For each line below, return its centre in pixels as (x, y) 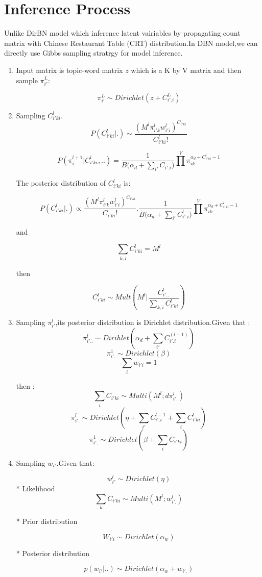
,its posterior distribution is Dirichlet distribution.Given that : (153, 322)
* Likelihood (35, 488)
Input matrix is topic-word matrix (69, 70)
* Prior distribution (47, 521)
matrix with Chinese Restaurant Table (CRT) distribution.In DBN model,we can (131, 43)
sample (27, 80)
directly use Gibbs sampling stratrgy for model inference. (93, 53)
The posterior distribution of (61, 183)
